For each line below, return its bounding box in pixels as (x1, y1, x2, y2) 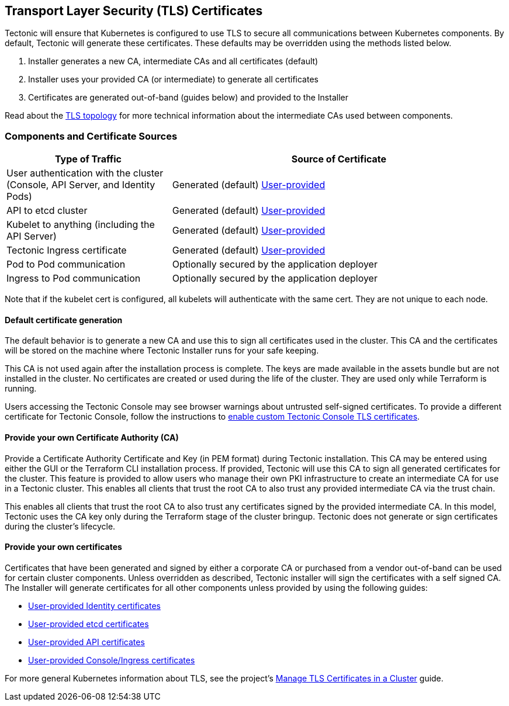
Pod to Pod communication (6, 258, 126, 271)
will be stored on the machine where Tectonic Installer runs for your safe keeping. (5, 345, 319, 356)
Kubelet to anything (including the (6, 219, 155, 231)
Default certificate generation (5, 314, 123, 325)
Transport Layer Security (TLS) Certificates (5, 4, 263, 18)
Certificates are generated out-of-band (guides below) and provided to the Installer (28, 92, 348, 103)
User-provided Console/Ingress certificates (28, 655, 195, 665)
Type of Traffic (54, 153, 122, 165)
